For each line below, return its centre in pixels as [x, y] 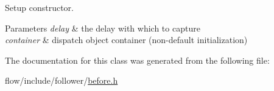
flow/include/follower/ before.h [61, 80]
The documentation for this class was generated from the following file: [137, 60]
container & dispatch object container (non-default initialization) [126, 40]
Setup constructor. [39, 7]
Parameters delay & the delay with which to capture [103, 28]
